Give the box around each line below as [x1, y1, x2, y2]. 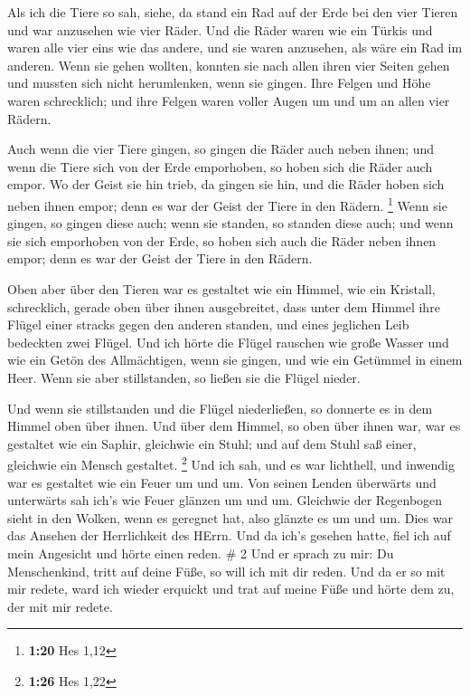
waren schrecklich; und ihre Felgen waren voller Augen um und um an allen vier [7, 91, 450, 110]
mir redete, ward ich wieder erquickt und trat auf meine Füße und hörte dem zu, [7, 579, 455, 598]
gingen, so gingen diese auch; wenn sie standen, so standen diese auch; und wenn [7, 214, 454, 233]
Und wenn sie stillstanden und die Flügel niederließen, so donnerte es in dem [7, 398, 433, 417]
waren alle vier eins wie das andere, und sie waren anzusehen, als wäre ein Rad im [7, 38, 463, 57]
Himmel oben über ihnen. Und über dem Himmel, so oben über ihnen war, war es [7, 416, 461, 435]
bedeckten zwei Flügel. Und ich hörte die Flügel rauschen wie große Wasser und [7, 332, 449, 351]
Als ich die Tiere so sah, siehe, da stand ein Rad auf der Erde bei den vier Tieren [7, 3, 458, 21]
